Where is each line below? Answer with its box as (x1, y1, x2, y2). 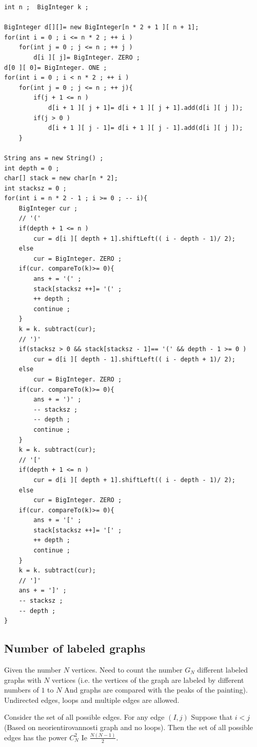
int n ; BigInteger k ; (4, 4, 89, 11)
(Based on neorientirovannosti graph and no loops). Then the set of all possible (4, 721, 253, 732)
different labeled (197, 664, 248, 675)
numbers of (4, 684, 39, 695)
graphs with (4, 674, 42, 685)
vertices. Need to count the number (71, 664, 183, 675)
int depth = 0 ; (4, 164, 60, 172)
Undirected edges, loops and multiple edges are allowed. (4, 694, 180, 705)
